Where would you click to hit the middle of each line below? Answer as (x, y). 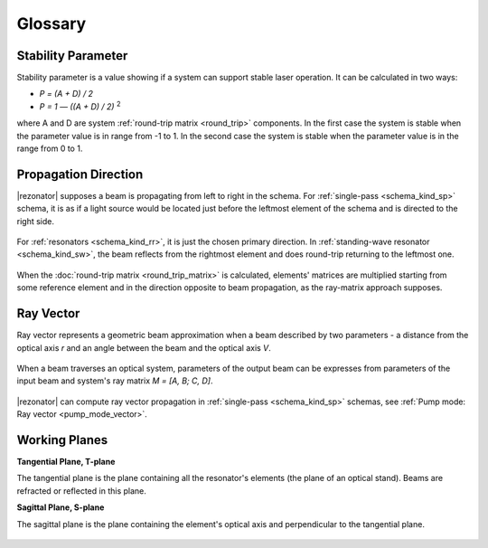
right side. (35, 221)
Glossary (52, 24)
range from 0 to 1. (50, 148)
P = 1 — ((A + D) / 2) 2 (80, 106)
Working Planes (62, 440)
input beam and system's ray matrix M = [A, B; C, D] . (115, 381)
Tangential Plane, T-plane (66, 462)
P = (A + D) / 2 (66, 94)
